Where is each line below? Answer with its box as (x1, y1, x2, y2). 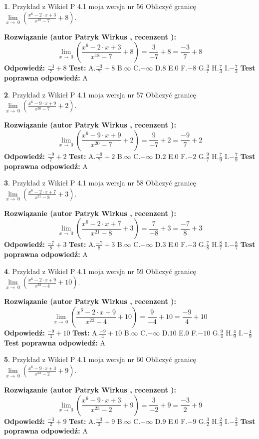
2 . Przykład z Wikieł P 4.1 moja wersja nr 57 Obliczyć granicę (4, 89, 196, 99)
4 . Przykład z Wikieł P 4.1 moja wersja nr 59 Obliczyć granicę (4, 265, 196, 276)
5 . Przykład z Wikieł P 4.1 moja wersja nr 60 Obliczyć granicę (4, 354, 196, 364)
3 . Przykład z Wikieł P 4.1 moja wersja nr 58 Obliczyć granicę (4, 177, 196, 188)
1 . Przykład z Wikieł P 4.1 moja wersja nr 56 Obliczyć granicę (4, 1, 196, 11)
